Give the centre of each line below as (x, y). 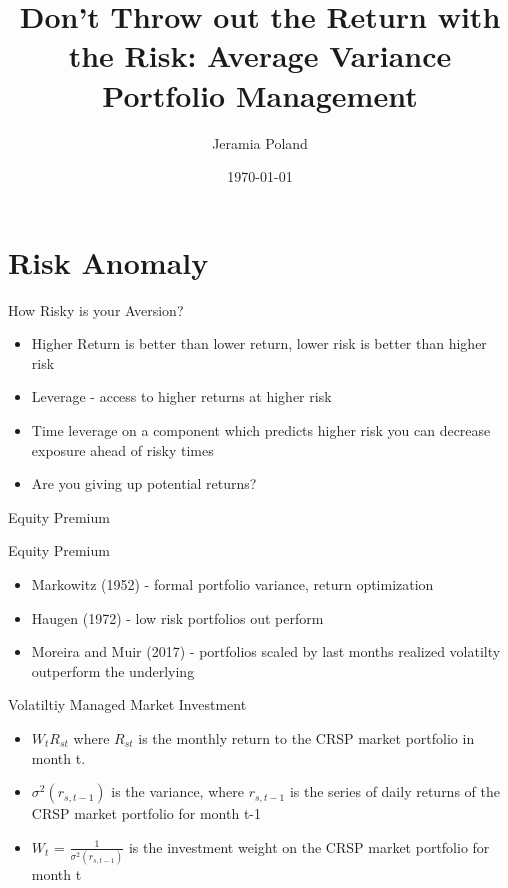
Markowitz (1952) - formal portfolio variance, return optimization (232, 583)
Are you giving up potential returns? (144, 483)
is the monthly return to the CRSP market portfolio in (306, 737)
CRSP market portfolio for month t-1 (146, 813)
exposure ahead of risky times (122, 449)
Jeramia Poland (260, 142)
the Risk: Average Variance (260, 55)
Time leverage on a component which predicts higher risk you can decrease (261, 430)
